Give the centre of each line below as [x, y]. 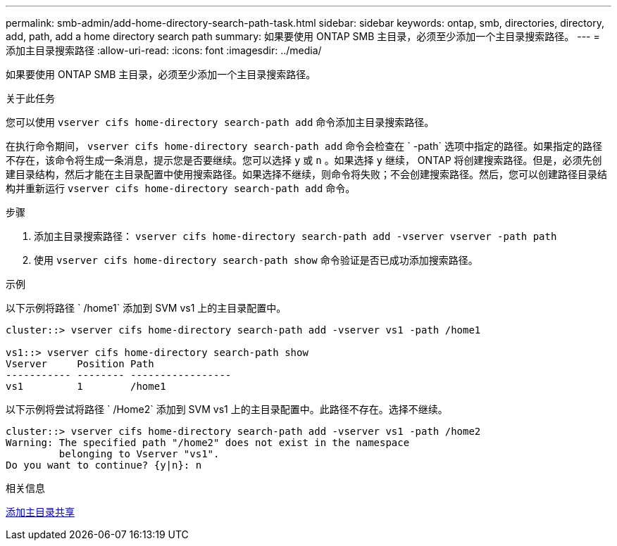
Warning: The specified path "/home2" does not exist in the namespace [208, 443]
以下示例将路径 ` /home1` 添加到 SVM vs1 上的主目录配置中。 [146, 308]
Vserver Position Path [80, 364]
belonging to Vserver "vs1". [139, 454]
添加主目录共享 [40, 512]
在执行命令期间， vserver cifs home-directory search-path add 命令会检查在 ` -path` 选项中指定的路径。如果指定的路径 [304, 146]
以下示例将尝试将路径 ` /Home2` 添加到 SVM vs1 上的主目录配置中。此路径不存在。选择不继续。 [227, 409]
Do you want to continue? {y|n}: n [104, 465]
